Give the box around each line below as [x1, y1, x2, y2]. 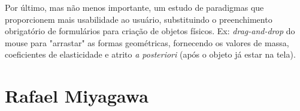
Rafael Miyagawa [5, 83, 149, 108]
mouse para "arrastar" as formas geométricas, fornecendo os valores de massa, [5, 36, 289, 49]
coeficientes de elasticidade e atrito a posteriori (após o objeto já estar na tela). [5, 48, 296, 61]
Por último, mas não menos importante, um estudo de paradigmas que [5, 1, 264, 13]
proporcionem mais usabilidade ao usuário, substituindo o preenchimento [5, 13, 272, 25]
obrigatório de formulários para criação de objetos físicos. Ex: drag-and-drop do [5, 25, 295, 37]
